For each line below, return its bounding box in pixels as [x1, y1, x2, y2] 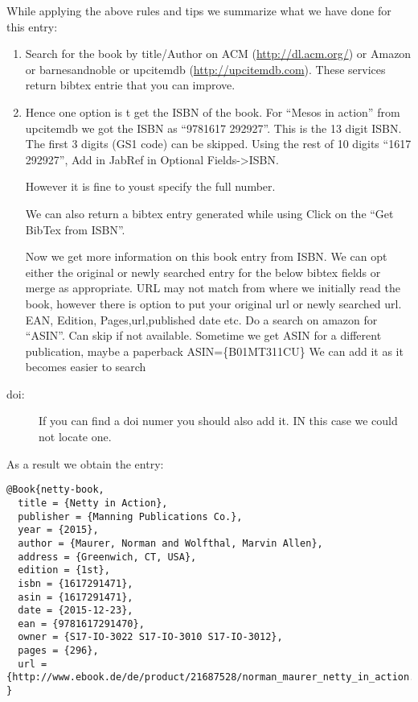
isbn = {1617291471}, [18, 577, 133, 589]
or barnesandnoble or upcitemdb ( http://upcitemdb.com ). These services [25, 60, 386, 77]
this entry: [6, 18, 58, 35]
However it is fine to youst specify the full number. [25, 178, 276, 195]
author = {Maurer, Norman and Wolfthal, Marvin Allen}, [18, 537, 323, 549]
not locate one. [39, 428, 112, 445]
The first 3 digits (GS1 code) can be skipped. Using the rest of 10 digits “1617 [25, 135, 412, 152]
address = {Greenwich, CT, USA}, [18, 551, 197, 563]
